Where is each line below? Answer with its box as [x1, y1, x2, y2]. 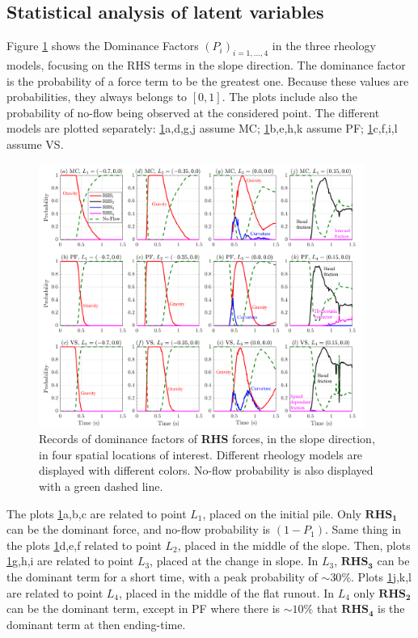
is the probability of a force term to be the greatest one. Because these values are [6, 72, 409, 89]
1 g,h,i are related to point [6, 552, 134, 569]
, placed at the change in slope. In [150, 552, 319, 569]
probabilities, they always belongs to [6, 88, 188, 105]
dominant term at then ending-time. [6, 615, 186, 632]
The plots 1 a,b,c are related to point [6, 505, 187, 522]
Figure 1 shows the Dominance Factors [6, 37, 199, 54]
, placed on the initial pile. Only [202, 505, 361, 522]
